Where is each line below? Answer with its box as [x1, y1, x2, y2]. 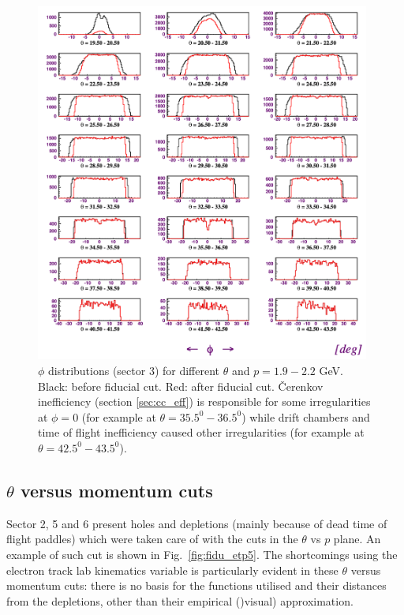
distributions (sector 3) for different [48, 362, 220, 378]
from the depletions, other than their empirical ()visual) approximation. [6, 592, 353, 609]
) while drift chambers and [241, 408, 370, 425]
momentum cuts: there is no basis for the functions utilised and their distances [6, 577, 387, 594]
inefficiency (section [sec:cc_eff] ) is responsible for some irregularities [38, 393, 371, 410]
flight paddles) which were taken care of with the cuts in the [6, 531, 298, 547]
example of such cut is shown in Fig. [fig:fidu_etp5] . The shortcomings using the [6, 546, 398, 562]
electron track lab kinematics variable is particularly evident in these [6, 561, 339, 578]
